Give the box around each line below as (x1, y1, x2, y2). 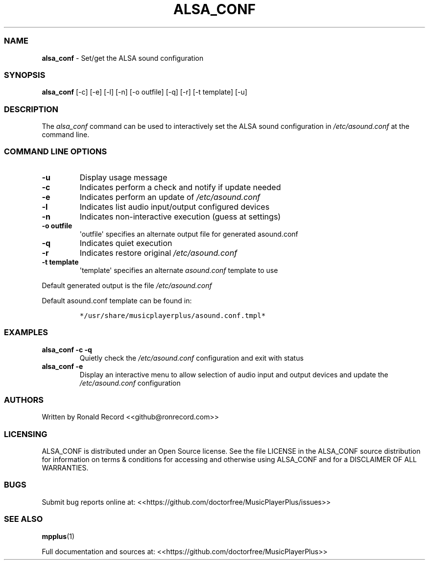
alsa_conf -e (42, 362, 83, 370)
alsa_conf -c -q (42, 345, 92, 354)
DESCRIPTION (4, 104, 59, 114)
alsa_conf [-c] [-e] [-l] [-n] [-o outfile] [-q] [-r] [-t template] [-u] (42, 88, 247, 97)
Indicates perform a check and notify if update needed (79, 182, 281, 192)
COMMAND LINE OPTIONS (4, 147, 107, 157)
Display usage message (79, 172, 167, 182)
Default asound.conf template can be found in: (42, 296, 192, 305)
